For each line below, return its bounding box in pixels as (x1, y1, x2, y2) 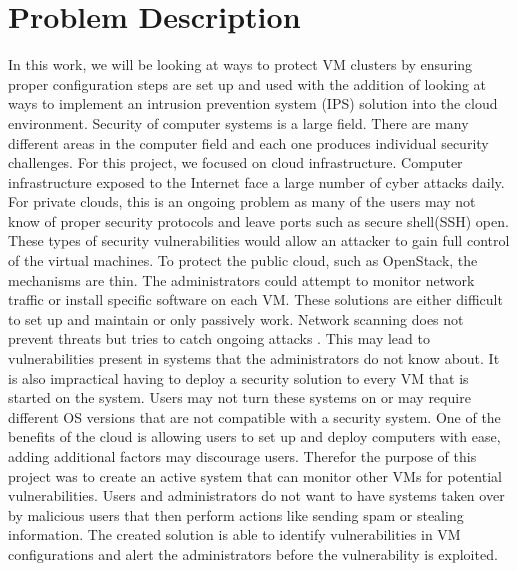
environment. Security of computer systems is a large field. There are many (8, 112, 469, 133)
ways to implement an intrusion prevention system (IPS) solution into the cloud (8, 93, 498, 114)
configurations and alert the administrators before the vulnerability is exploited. (8, 543, 498, 564)
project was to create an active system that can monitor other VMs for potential (8, 465, 502, 486)
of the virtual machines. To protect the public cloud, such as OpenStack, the (8, 250, 478, 271)
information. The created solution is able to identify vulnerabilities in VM (8, 524, 461, 545)
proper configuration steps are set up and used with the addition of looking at (8, 73, 487, 94)
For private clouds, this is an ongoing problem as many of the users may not (8, 191, 476, 212)
